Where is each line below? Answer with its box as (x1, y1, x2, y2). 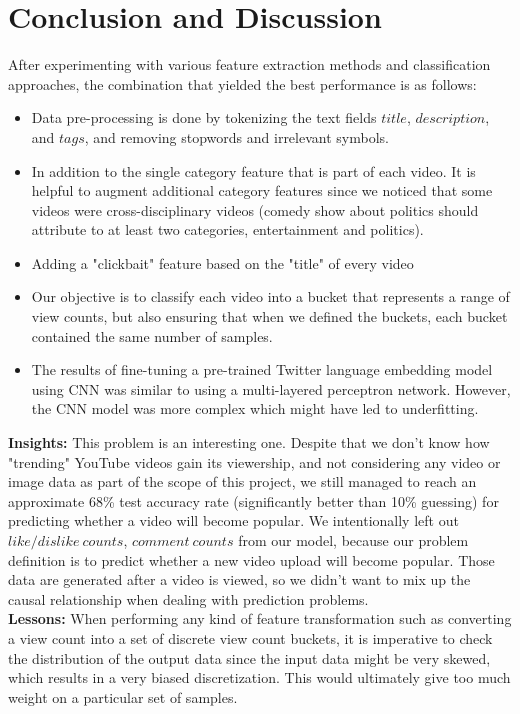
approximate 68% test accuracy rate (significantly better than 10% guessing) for (8, 490, 499, 511)
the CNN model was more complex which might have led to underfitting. (31, 398, 479, 419)
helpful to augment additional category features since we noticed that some (31, 180, 493, 201)
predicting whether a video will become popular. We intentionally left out (8, 510, 459, 531)
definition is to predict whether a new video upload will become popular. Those (8, 549, 495, 570)
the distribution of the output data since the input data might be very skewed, (8, 647, 491, 668)
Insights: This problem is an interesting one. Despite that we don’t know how (8, 432, 490, 453)
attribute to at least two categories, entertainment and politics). (31, 219, 424, 240)
